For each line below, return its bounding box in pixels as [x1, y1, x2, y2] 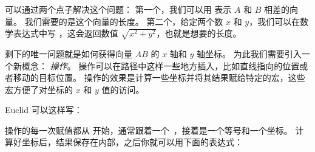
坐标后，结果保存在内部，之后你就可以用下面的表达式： [21, 136, 243, 148]
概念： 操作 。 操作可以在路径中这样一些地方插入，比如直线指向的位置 [21, 59, 300, 72]
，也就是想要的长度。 [156, 27, 242, 40]
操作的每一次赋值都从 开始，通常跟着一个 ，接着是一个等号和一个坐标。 [5, 123, 293, 136]
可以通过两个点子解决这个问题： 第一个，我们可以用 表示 [5, 3, 232, 15]
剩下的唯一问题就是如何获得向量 [5, 47, 132, 60]
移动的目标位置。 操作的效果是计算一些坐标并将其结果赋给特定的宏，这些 [13, 71, 305, 84]
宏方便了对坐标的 [5, 83, 73, 95]
